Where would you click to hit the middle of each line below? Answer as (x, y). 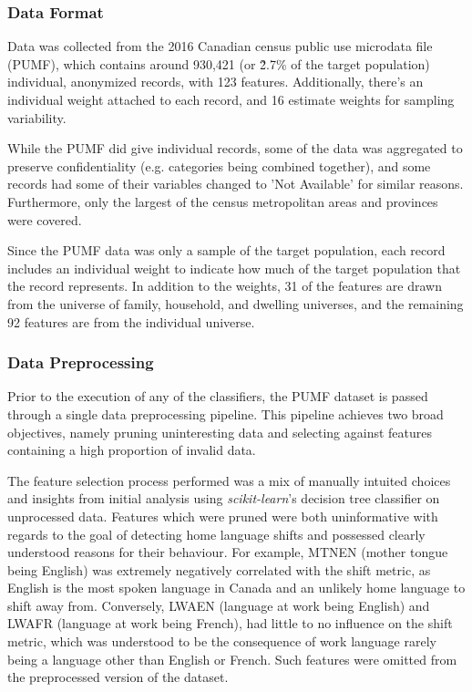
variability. (37, 117)
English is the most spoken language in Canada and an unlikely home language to (236, 588)
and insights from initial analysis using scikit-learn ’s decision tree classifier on (224, 498)
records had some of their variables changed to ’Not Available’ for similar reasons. (236, 184)
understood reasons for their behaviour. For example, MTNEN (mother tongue (228, 552)
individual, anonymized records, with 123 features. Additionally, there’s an (215, 82)
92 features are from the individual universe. (131, 321)
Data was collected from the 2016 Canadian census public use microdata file (220, 46)
